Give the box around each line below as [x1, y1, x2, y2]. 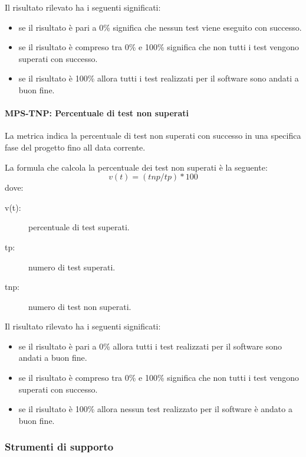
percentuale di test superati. [28, 221, 130, 233]
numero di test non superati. [28, 300, 131, 312]
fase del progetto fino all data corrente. [5, 141, 146, 153]
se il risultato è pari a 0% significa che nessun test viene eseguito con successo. [18, 21, 302, 33]
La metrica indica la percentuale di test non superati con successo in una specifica [5, 129, 301, 142]
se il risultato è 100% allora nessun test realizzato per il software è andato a [18, 403, 292, 415]
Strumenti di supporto [5, 439, 114, 454]
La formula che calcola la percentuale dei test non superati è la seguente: [5, 161, 268, 173]
